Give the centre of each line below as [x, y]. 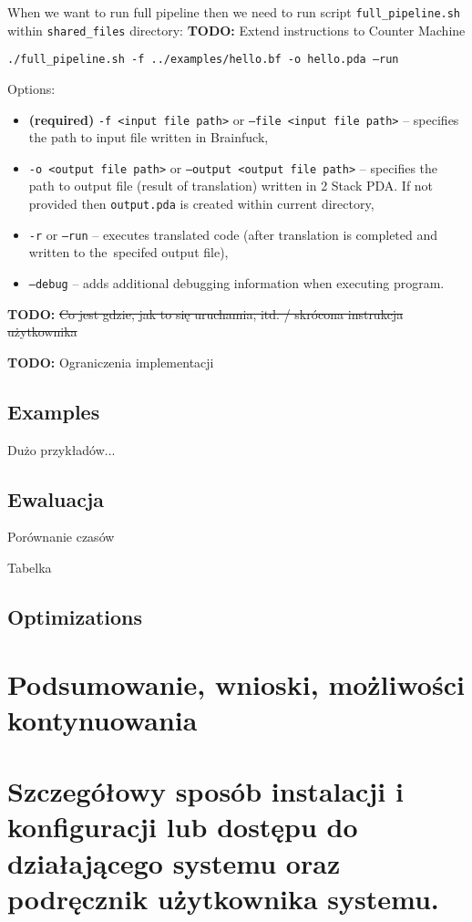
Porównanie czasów [61, 537]
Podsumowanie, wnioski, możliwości [236, 684]
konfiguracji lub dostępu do [183, 827]
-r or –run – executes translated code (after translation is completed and [233, 234]
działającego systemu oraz [174, 862]
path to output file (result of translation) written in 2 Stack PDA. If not [231, 186]
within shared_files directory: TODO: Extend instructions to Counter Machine [236, 30]
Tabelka [30, 567]
